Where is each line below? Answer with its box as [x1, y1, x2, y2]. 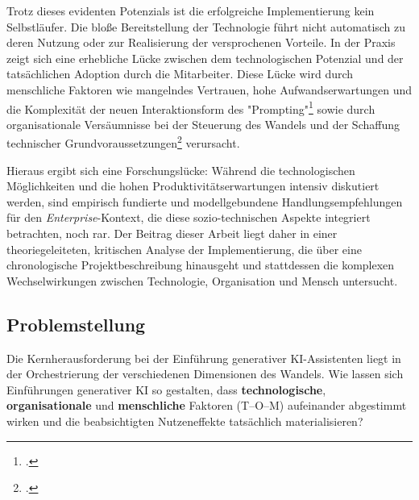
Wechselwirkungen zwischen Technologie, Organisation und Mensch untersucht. [6, 272, 398, 289]
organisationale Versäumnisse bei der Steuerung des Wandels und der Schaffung [6, 115, 400, 132]
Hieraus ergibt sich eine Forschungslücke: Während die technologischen [6, 161, 355, 178]
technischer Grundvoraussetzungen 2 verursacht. [6, 132, 240, 152]
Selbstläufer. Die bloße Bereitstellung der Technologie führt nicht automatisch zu [6, 18, 406, 35]
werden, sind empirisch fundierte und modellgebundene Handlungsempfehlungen [6, 193, 403, 210]
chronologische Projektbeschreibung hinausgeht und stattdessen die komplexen [6, 256, 395, 273]
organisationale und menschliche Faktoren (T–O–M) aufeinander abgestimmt [6, 397, 407, 414]
